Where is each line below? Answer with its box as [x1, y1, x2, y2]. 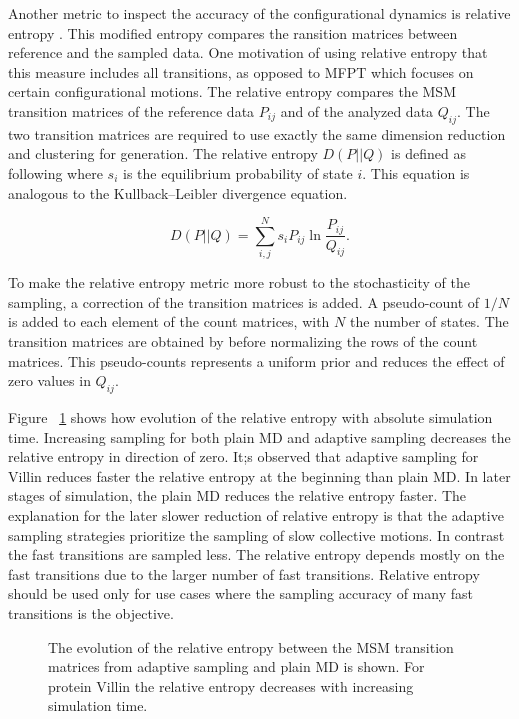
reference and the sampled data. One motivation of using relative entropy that [8, 42, 488, 63]
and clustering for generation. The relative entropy [8, 143, 318, 164]
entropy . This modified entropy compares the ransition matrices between [8, 22, 458, 43]
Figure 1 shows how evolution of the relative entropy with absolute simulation [8, 407, 493, 428]
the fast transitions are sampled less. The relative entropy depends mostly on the [8, 544, 505, 565]
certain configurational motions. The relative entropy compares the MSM [8, 81, 456, 102]
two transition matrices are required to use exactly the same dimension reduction [8, 123, 506, 144]
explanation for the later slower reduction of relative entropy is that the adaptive [8, 505, 504, 525]
